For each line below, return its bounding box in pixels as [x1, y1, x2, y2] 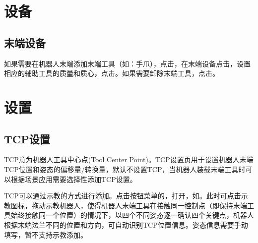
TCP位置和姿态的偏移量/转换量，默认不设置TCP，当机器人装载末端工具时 [4, 164, 246, 174]
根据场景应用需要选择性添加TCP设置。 [10, 174, 137, 184]
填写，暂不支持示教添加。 [4, 229, 87, 240]
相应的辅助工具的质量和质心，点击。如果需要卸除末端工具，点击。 [4, 68, 219, 78]
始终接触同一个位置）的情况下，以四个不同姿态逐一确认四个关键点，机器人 [10, 210, 254, 220]
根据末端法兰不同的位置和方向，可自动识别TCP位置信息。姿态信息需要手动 [4, 219, 248, 230]
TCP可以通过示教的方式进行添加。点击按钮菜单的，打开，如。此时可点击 [4, 190, 241, 201]
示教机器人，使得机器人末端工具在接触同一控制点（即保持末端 [45, 200, 247, 210]
